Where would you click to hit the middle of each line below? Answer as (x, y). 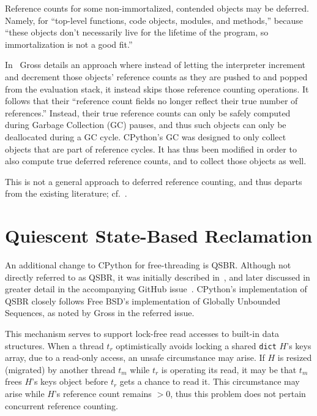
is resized (295, 357)
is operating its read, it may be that (229, 369)
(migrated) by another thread (60, 369)
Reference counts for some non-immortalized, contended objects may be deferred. (157, 8)
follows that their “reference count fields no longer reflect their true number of (151, 101)
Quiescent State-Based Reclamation (159, 236)
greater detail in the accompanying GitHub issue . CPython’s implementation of (156, 289)
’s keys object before (70, 381)
